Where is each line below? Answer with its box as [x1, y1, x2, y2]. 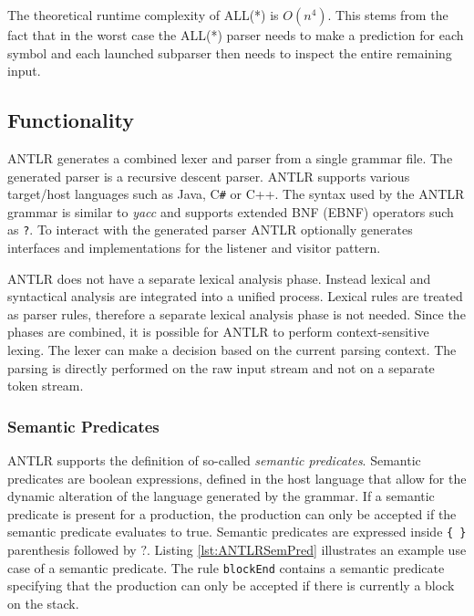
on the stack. [7, 593, 79, 612]
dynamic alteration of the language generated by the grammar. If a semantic [7, 486, 435, 506]
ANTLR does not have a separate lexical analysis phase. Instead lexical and [7, 268, 431, 287]
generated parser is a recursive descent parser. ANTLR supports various [7, 166, 410, 185]
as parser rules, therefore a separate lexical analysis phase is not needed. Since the [7, 304, 466, 323]
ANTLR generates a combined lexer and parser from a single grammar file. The [7, 148, 453, 167]
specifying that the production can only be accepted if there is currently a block [7, 576, 455, 595]
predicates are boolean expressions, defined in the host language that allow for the [7, 468, 467, 487]
